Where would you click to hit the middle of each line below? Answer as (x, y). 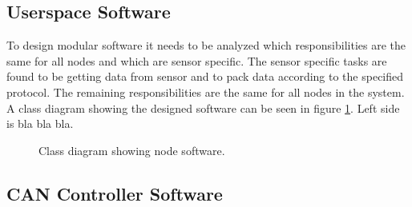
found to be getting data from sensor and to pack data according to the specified (205, 76)
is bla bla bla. (40, 123)
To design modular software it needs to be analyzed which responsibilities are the (206, 45)
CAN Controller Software (115, 193)
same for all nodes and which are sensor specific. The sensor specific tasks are (197, 60)
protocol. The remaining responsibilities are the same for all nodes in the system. (206, 92)
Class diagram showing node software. (132, 150)
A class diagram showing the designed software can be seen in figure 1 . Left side (203, 107)
